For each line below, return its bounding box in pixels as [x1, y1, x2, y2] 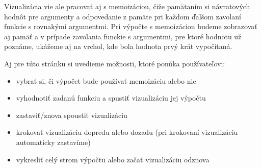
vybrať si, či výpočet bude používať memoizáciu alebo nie [16, 75, 196, 86]
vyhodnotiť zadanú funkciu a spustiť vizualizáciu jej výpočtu [16, 92, 206, 103]
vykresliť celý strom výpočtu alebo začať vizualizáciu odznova [16, 154, 210, 164]
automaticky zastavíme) [16, 136, 91, 147]
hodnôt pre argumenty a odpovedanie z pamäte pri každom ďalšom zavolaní [4, 11, 241, 21]
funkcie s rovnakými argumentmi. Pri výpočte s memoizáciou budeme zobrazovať [4, 21, 257, 32]
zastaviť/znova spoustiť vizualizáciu [16, 109, 127, 120]
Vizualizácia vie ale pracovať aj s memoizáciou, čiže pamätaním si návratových [4, 1, 250, 11]
